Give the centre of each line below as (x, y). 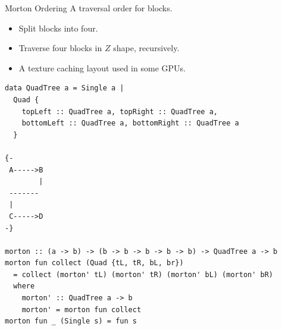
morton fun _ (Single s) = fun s (71, 321)
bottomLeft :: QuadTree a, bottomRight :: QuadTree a (130, 123)
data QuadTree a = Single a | (65, 88)
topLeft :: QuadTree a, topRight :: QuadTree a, (120, 111)
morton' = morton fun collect (82, 309)
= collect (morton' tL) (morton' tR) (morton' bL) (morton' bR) (143, 274)
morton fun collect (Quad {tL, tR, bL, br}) (94, 263)
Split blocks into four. (58, 28)
